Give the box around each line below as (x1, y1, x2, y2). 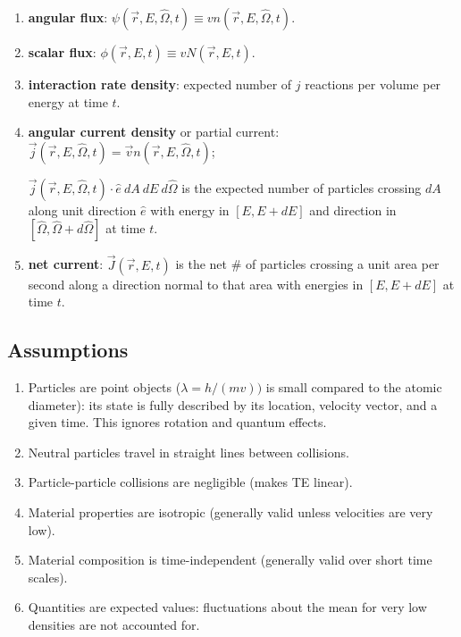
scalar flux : (28, 43, 96, 61)
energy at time (28, 92, 108, 111)
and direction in (309, 200, 397, 219)
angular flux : (28, 8, 108, 26)
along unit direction (28, 200, 137, 219)
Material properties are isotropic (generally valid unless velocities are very (28, 502, 433, 521)
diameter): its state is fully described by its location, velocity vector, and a (28, 395, 438, 414)
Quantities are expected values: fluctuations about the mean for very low (28, 598, 427, 616)
